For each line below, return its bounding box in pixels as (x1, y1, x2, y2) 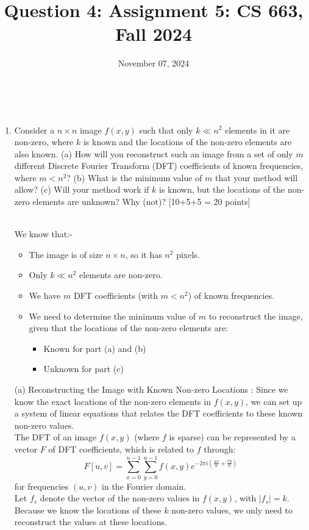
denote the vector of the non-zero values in (40, 492, 200, 504)
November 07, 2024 (118, 57, 190, 70)
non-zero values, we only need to (171, 503, 293, 516)
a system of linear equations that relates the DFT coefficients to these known (14, 407, 303, 420)
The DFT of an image (14, 431, 97, 443)
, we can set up (246, 395, 302, 407)
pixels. (176, 248, 200, 260)
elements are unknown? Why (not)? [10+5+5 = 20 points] (32, 195, 250, 208)
